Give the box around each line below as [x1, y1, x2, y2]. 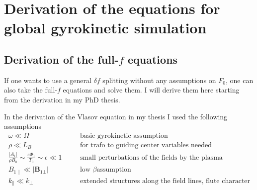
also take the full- [4, 85, 58, 95]
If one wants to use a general [4, 75, 91, 85]
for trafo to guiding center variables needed [80, 141, 212, 149]
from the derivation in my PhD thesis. [4, 94, 120, 104]
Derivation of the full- [4, 51, 119, 67]
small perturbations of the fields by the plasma [80, 154, 223, 161]
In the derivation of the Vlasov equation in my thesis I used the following [4, 111, 228, 121]
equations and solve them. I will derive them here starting [63, 85, 240, 95]
